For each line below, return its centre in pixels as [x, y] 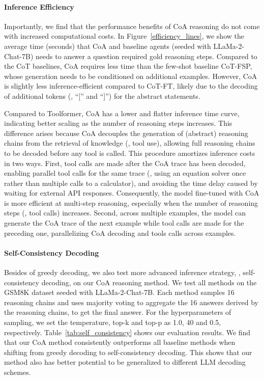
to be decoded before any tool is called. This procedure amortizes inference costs [130, 153]
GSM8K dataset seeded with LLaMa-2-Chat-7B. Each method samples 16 [119, 292]
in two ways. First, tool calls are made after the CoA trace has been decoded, [125, 163]
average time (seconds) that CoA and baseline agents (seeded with [108, 46]
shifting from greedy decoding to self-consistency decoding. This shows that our [128, 352]
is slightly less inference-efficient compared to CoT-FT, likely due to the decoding [131, 86]
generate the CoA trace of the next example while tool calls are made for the [124, 223]
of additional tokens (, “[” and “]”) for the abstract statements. [102, 96]
